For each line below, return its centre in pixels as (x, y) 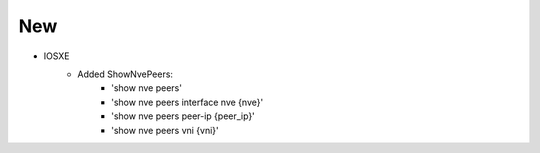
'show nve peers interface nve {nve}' (187, 102)
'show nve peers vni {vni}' (165, 130)
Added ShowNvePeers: (125, 74)
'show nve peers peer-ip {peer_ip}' (183, 116)
